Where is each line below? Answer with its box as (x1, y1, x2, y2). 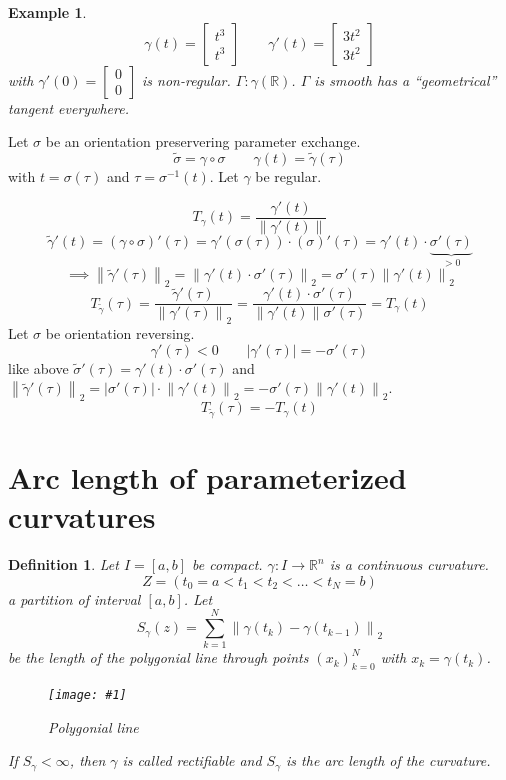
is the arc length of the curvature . (286, 750, 491, 771)
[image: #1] (48, 688, 127, 703)
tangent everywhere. (8, 97, 129, 118)
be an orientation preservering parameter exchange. (45, 131, 361, 152)
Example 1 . (8, 2, 87, 22)
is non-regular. (142, 69, 231, 90)
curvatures (8, 496, 156, 537)
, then (69, 750, 106, 771)
